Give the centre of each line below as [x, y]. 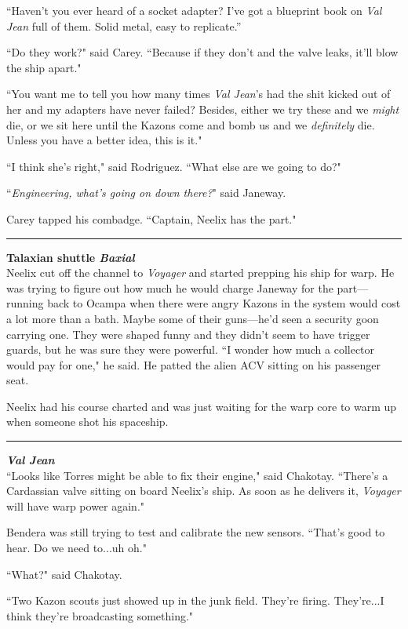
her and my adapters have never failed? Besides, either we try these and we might [203, 109]
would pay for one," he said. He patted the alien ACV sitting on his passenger [194, 364]
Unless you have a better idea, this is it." [104, 140]
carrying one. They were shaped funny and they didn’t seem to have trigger [188, 334]
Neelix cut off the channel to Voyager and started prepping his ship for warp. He [200, 273]
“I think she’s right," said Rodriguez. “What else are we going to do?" [174, 166]
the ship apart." [44, 67]
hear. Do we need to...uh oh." [76, 548]
